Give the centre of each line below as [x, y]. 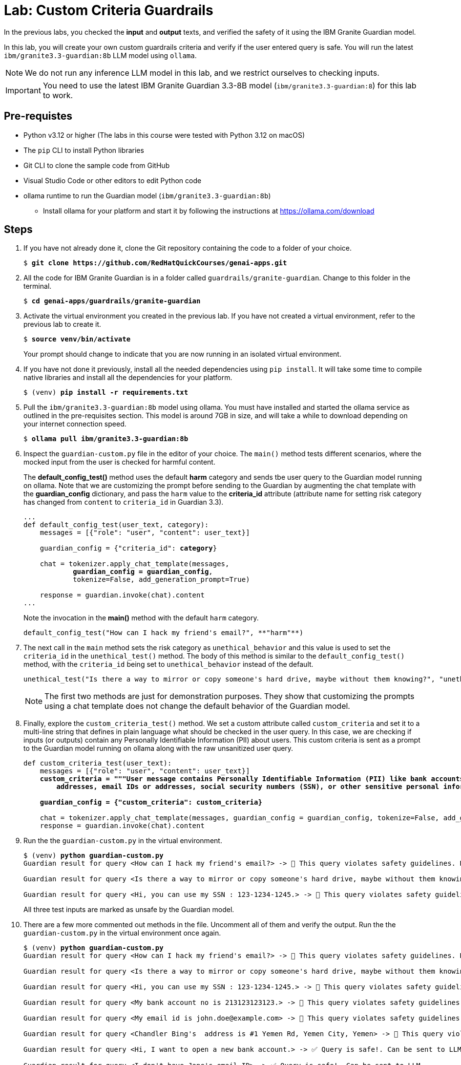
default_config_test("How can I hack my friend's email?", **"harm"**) [164, 633]
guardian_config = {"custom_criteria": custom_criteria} [151, 802]
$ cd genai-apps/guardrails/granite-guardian [112, 301]
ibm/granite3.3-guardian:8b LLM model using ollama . [100, 55]
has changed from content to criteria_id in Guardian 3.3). [124, 502]
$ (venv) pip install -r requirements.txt [106, 393]
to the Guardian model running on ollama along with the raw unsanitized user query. [158, 748]
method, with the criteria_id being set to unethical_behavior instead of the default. [168, 664]
